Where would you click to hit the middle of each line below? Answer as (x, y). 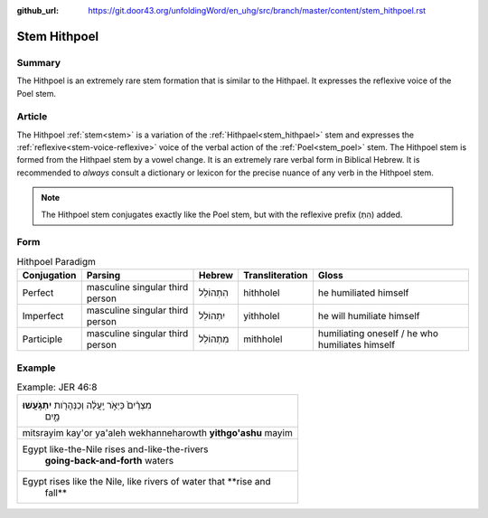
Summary (39, 62)
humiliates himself (357, 345)
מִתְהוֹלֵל (214, 339)
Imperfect (43, 316)
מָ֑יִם (52, 417)
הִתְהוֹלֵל (214, 293)
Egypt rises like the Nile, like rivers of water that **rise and (146, 482)
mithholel (263, 339)
